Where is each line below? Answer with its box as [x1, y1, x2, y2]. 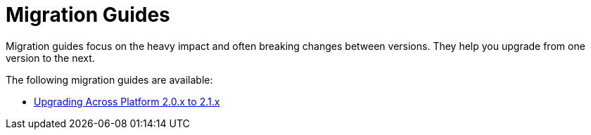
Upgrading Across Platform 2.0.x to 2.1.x [34, 95, 220, 108]
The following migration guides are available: [6, 73, 213, 86]
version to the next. [6, 51, 95, 64]
